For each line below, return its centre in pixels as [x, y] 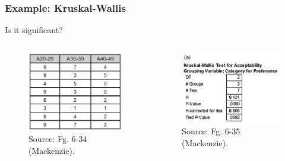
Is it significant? [34, 30]
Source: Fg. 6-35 [211, 131]
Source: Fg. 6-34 [58, 139]
